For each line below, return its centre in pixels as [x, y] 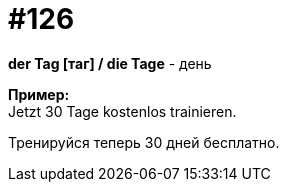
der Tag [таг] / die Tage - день [110, 63]
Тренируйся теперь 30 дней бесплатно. [144, 142]
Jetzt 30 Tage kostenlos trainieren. [122, 111]
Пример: [39, 94]
